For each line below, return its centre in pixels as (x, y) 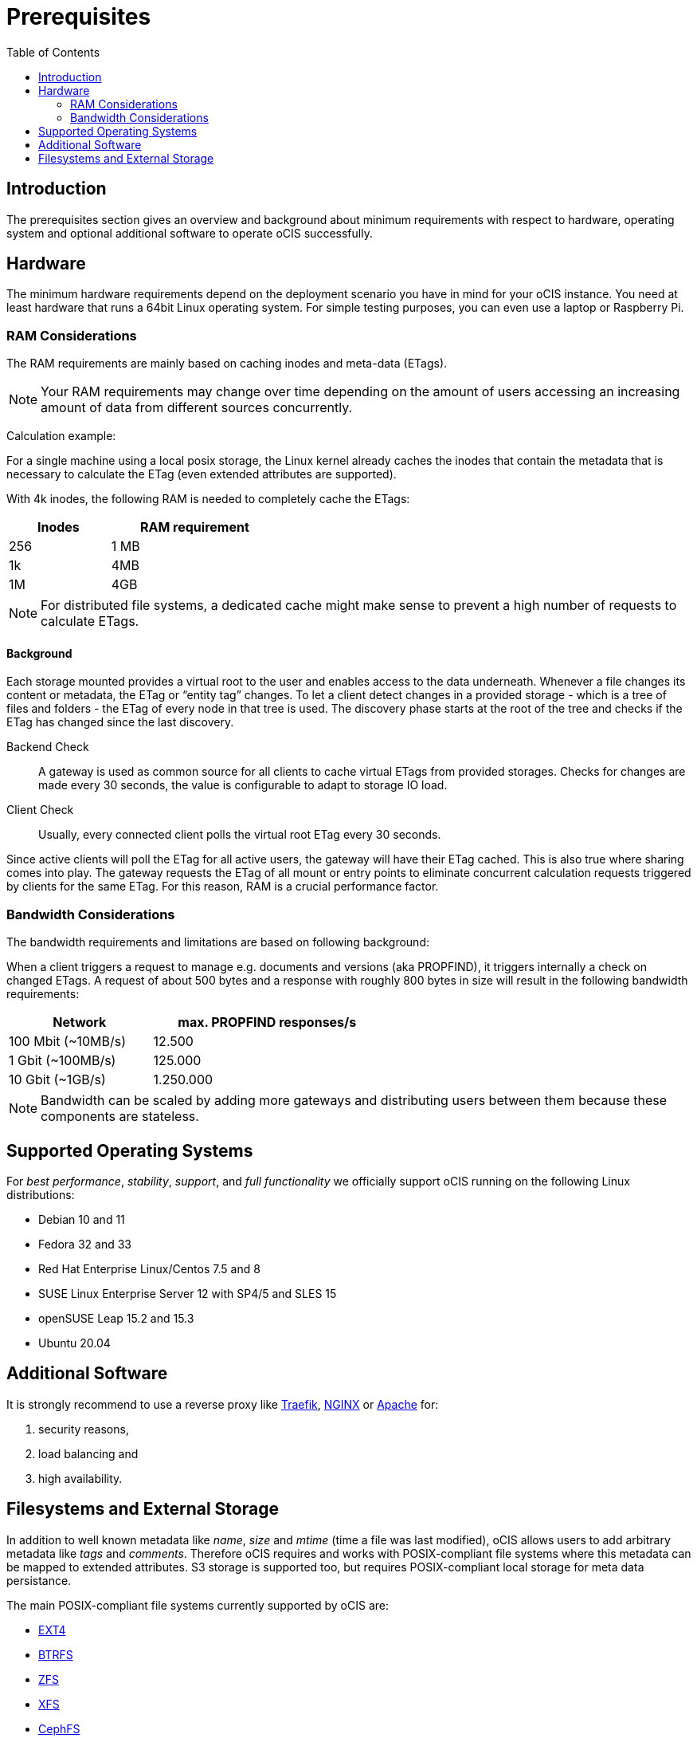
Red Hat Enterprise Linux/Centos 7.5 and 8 (149, 1269)
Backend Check (48, 747)
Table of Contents (53, 52)
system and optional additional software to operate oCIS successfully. (190, 233)
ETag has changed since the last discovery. (120, 722)
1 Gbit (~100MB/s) (63, 1061)
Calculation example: (61, 436)
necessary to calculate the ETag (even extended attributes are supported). (202, 474)
